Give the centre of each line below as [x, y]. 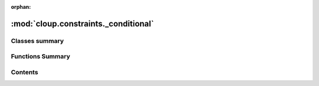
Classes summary [38, 41]
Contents [25, 72]
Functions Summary [40, 57]
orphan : [21, 7]
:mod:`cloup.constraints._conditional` [82, 24]
